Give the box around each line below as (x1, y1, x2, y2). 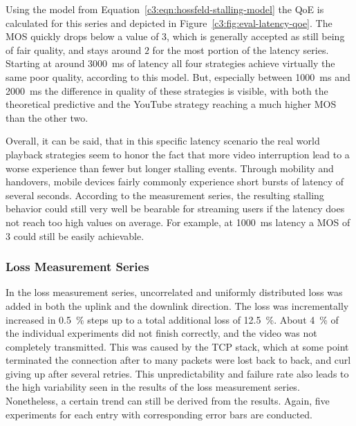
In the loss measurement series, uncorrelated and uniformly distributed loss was (6, 285, 343, 299)
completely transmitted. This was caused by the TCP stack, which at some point (6, 339, 349, 353)
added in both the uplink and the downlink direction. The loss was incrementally (6, 298, 349, 313)
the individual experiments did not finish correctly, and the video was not (6, 326, 317, 340)
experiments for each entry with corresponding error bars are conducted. (6, 407, 312, 421)
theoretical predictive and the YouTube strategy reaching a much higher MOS (6, 97, 337, 111)
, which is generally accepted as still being (167, 29, 345, 44)
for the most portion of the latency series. (152, 42, 329, 57)
